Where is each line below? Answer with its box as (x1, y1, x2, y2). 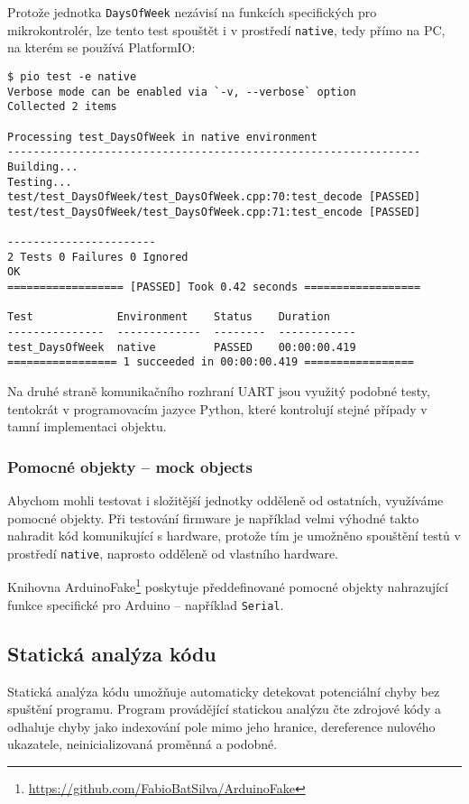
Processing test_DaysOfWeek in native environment (7, 130, 317, 143)
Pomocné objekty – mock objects (7, 455, 253, 477)
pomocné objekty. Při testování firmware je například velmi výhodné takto (7, 508, 419, 527)
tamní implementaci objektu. (7, 417, 167, 436)
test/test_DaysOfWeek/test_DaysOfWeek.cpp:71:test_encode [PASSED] (7, 205, 421, 218)
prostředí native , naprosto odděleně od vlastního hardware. (7, 543, 338, 562)
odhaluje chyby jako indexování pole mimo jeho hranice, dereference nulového (7, 716, 436, 735)
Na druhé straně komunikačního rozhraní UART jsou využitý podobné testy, (7, 382, 430, 401)
